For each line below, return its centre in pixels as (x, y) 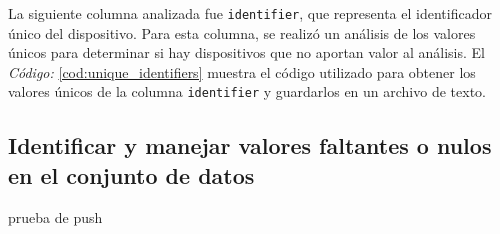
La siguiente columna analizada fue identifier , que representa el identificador (250, 13)
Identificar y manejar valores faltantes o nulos (250, 145)
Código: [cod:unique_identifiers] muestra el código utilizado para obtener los (242, 71)
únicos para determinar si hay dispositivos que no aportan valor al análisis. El (246, 52)
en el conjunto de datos (131, 174)
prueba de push (55, 216)
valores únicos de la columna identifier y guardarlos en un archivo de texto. (247, 91)
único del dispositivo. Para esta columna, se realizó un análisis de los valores (242, 32)
